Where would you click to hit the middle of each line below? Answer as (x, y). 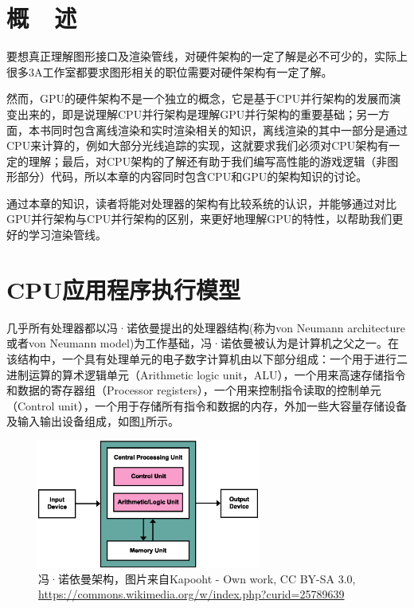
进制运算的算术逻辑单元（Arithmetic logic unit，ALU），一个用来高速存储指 (201, 374)
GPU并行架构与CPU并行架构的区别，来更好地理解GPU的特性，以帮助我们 (199, 219)
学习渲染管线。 (67, 235)
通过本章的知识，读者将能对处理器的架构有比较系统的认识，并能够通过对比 (201, 203)
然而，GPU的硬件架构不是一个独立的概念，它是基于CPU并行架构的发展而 (198, 98)
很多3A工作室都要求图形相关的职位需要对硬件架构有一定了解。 (170, 71)
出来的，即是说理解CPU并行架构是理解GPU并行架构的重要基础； (187, 114)
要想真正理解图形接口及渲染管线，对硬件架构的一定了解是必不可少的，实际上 (207, 56)
